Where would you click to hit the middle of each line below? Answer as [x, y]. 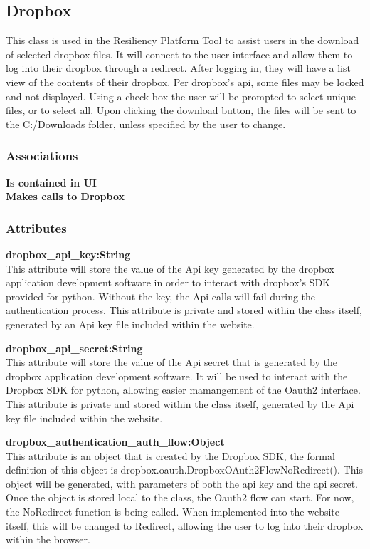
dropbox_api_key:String [68, 254]
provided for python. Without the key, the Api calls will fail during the [161, 296]
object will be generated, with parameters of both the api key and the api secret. [182, 483]
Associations [42, 156]
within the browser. [48, 539]
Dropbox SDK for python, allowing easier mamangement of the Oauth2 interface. [183, 390]
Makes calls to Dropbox [65, 196]
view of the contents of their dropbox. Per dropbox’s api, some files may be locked [185, 82]
